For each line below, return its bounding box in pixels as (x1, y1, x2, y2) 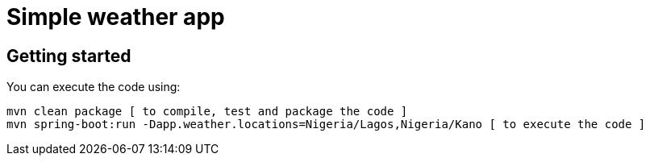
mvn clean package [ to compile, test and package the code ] (6, 105, 408, 118)
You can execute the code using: (6, 80, 181, 94)
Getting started (6, 45, 131, 66)
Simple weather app (6, 3, 225, 31)
